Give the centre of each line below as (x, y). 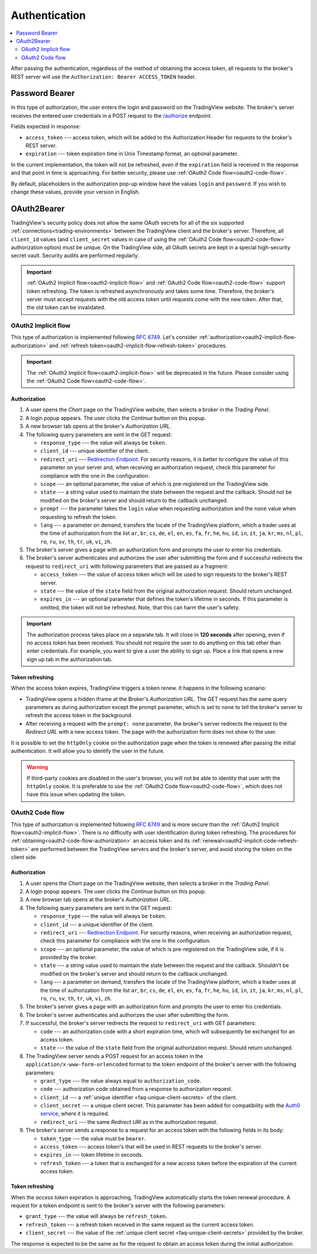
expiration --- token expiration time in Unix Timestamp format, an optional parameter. (132, 154)
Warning (37, 767)
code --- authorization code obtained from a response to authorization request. (136, 1089)
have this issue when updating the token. (76, 794)
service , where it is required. (75, 1114)
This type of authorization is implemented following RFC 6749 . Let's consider (104, 337)
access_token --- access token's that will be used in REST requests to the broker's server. (151, 1147)
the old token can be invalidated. (66, 307)
